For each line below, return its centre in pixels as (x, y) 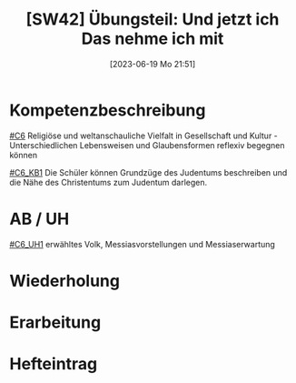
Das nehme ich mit (153, 39)
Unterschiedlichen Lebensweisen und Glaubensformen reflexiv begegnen (147, 145)
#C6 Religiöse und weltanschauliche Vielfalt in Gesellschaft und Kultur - (144, 136)
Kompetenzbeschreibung (108, 110)
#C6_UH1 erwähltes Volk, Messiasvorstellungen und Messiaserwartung (142, 244)
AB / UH (39, 219)
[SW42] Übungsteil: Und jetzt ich (153, 20)
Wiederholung (65, 281)
